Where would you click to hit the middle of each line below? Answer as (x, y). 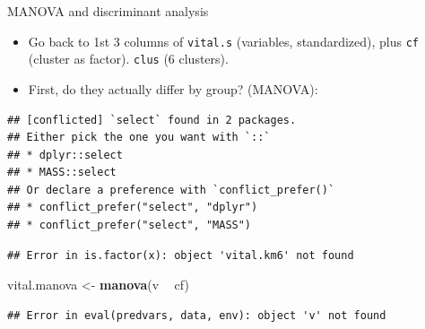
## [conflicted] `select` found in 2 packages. (152, 120)
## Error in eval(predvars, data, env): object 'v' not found (197, 315)
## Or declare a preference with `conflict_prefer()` (171, 190)
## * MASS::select (62, 173)
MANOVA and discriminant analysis (108, 11)
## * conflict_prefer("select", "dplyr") (133, 208)
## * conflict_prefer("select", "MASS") (130, 225)
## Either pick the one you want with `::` (139, 138)
